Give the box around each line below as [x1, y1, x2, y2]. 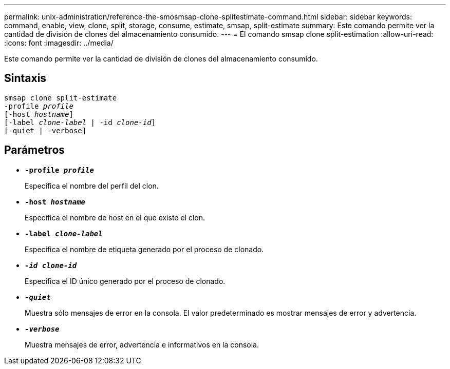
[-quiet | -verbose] [4, 126, 87, 135]
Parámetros [4, 143, 65, 157]
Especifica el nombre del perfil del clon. [25, 181, 159, 190]
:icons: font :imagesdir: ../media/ [4, 38, 114, 47]
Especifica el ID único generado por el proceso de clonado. [25, 276, 226, 285]
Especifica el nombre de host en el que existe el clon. [25, 213, 205, 222]
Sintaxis [4, 72, 47, 85]
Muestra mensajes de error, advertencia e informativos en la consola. [25, 340, 259, 349]
